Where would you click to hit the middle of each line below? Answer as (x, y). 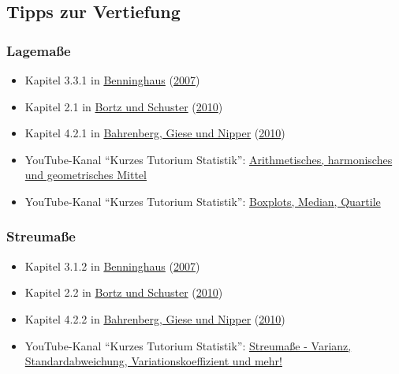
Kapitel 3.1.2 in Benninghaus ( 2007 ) (112, 266)
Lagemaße (39, 50)
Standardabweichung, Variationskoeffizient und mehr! (153, 361)
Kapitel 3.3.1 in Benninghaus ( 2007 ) (112, 80)
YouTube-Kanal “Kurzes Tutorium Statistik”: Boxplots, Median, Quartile (203, 201)
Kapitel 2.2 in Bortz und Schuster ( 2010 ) (124, 292)
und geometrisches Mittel (86, 175)
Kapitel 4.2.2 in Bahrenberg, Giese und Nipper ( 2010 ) (155, 318)
